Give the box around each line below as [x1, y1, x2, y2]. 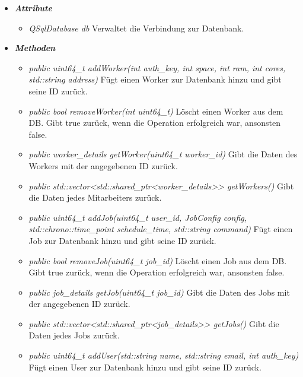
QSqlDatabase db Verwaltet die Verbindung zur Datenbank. [28, 21, 244, 34]
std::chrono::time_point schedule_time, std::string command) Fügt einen [28, 223, 293, 235]
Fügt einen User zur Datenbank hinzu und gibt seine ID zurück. [28, 360, 261, 373]
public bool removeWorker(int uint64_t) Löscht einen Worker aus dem [28, 104, 283, 117]
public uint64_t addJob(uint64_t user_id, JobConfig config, [28, 211, 247, 223]
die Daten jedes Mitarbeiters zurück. [28, 191, 162, 204]
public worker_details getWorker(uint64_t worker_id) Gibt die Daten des [28, 148, 298, 160]
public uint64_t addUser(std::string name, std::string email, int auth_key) [28, 349, 299, 362]
